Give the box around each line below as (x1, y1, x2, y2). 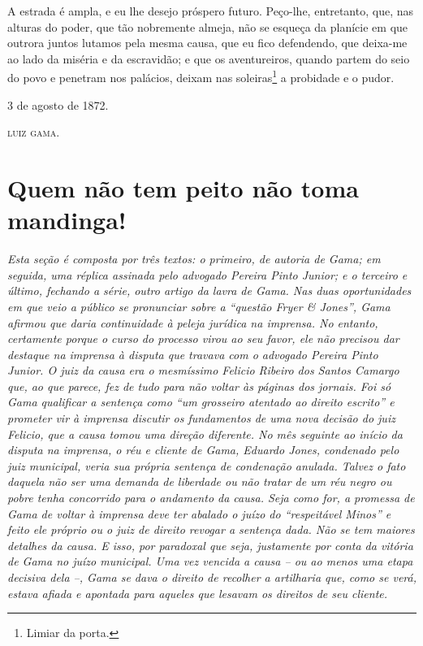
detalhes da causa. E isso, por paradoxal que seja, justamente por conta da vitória (7, 536, 413, 553)
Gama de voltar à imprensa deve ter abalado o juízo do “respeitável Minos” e (7, 505, 391, 522)
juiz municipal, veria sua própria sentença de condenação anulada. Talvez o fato (7, 457, 406, 474)
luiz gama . (7, 124, 60, 141)
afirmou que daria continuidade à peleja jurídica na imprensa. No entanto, (7, 314, 378, 331)
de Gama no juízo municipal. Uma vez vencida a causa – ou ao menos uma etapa (7, 553, 413, 570)
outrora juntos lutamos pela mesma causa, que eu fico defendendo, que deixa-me (7, 34, 408, 51)
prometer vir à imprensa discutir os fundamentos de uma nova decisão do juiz (7, 410, 395, 427)
